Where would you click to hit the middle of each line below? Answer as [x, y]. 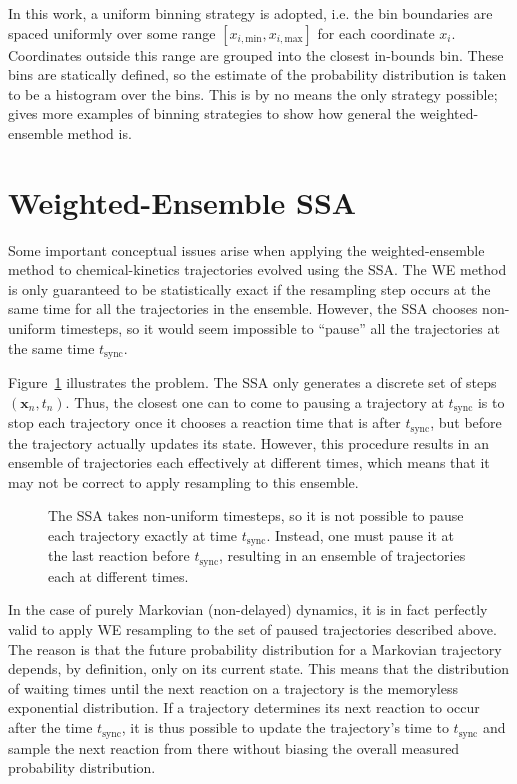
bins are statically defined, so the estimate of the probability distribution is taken [257, 74]
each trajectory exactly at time [143, 534]
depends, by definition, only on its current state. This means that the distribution [259, 668]
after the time [50, 727]
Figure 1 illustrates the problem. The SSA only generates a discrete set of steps [252, 382]
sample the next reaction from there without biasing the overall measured [234, 747]
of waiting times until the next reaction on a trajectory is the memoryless [233, 687]
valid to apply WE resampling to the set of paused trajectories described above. [252, 629]
